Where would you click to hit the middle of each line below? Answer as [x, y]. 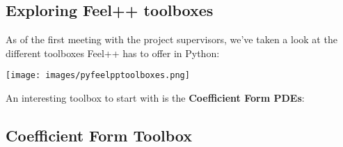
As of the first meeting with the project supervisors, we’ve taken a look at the [171, 39]
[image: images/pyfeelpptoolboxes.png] [98, 76]
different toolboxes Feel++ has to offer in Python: [113, 53]
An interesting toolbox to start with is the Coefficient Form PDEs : [155, 98]
